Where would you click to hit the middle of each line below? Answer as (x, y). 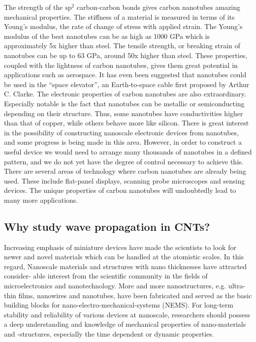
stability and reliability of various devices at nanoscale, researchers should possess (127, 314)
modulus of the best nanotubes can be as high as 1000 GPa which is (107, 36)
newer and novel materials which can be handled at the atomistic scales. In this (124, 257)
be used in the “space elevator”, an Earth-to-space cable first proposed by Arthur (127, 84)
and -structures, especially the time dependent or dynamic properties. (109, 334)
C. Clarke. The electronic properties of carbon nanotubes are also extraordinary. (125, 94)
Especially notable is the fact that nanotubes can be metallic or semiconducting (124, 103)
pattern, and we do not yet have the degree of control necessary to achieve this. (124, 161)
